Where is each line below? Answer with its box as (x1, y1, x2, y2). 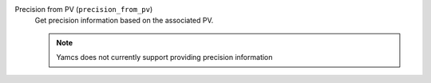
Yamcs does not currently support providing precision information (56, 53, 273, 62)
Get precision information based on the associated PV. (34, 16, 214, 26)
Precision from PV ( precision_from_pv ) (14, 5, 153, 14)
